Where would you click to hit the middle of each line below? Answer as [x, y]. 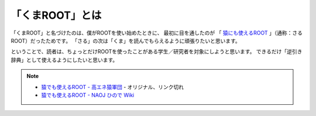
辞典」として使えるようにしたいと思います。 [64, 60]
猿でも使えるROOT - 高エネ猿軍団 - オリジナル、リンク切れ [113, 87]
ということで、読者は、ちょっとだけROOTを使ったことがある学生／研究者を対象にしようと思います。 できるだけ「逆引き [157, 52]
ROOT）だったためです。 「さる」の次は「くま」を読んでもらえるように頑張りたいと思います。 [126, 40]
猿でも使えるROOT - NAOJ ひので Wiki [88, 95]
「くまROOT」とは [56, 15]
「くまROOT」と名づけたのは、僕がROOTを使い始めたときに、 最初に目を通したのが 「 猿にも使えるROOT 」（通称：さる [157, 33]
